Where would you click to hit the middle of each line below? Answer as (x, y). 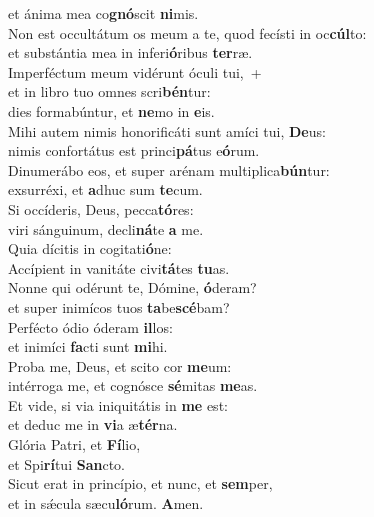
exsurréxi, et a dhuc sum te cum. (105, 189)
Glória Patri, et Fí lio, (74, 444)
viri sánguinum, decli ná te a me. (106, 228)
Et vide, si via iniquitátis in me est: (118, 404)
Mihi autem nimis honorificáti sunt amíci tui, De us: (167, 130)
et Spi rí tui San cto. (66, 463)
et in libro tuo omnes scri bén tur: (109, 91)
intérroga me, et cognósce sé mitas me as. (133, 385)
